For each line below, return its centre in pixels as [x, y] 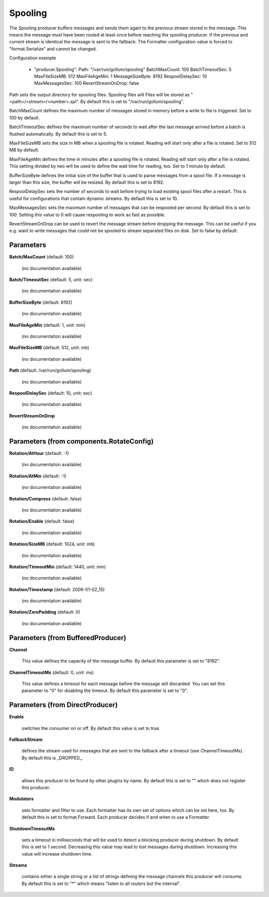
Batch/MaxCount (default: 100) [42, 257]
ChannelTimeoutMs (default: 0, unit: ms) [52, 672]
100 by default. [24, 118]
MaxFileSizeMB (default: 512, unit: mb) [49, 348]
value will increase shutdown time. [57, 854]
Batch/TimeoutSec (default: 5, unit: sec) [51, 280]
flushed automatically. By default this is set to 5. [58, 134]
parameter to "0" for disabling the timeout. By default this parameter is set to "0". [105, 690]
